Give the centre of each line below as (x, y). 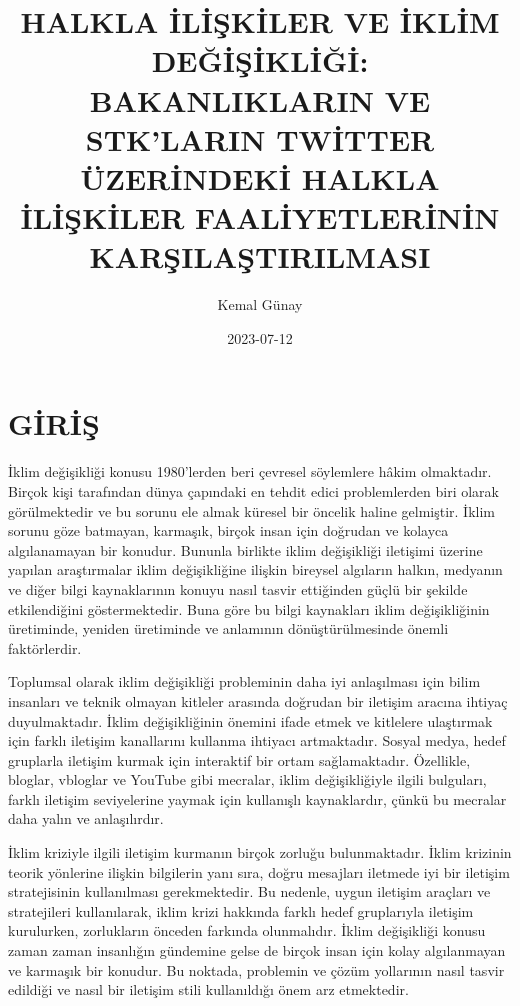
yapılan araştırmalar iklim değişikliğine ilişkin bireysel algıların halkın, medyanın (255, 569)
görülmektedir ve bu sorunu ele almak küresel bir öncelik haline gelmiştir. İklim (251, 510)
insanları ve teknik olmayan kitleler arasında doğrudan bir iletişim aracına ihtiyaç (258, 700)
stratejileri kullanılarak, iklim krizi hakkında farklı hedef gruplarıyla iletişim (241, 910)
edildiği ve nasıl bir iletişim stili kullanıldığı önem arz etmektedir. (208, 989)
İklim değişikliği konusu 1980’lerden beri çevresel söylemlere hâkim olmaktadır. (250, 471)
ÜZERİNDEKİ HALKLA (260, 177)
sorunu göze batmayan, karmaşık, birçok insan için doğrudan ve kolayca (228, 530)
